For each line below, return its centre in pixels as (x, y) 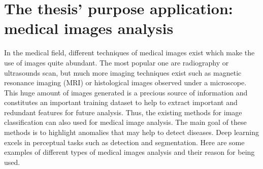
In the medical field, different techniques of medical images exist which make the (129, 53)
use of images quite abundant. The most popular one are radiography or (117, 62)
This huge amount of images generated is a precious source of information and (126, 92)
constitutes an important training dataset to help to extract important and (121, 102)
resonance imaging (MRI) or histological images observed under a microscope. (125, 82)
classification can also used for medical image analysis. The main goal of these (125, 122)
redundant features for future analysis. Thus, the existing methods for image (123, 112)
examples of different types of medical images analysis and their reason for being (129, 152)
